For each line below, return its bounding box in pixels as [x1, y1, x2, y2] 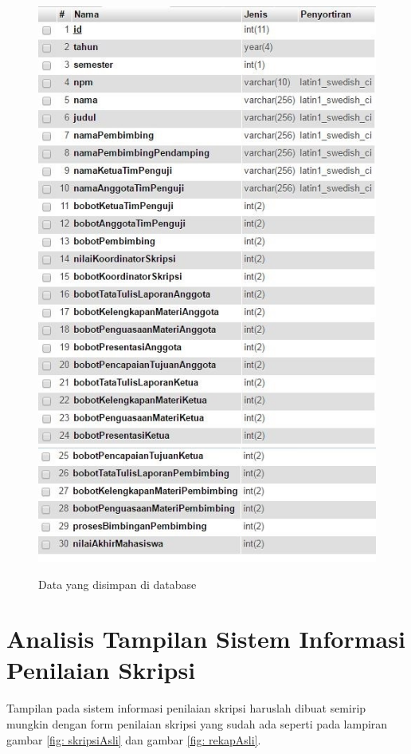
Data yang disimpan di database [38, 575, 197, 592]
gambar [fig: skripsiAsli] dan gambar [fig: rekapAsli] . [6, 731, 261, 748]
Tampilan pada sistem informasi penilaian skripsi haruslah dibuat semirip [6, 700, 366, 716]
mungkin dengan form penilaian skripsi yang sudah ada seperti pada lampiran [6, 716, 388, 732]
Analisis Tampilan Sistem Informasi [6, 622, 405, 655]
